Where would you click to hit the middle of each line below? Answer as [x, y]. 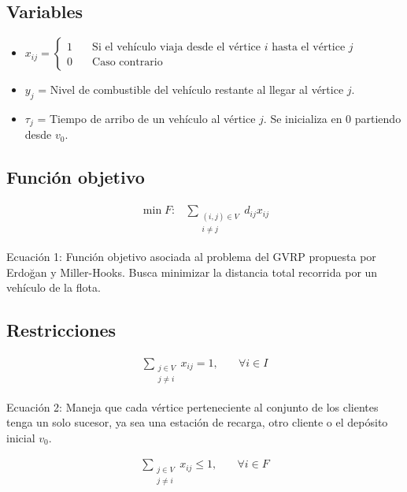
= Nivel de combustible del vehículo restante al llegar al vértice [191, 89]
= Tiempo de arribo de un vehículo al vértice [146, 118]
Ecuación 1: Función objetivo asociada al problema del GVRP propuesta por [191, 256]
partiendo [378, 118]
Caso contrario [128, 63]
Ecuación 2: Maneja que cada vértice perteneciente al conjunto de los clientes [192, 406]
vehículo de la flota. [54, 287]
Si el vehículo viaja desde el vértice [176, 48]
